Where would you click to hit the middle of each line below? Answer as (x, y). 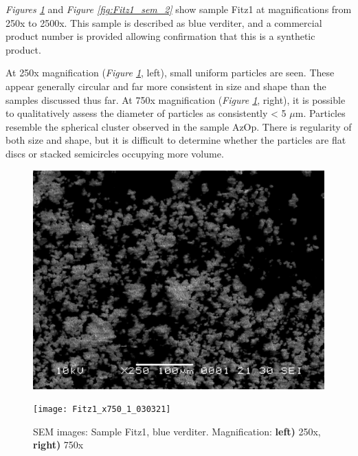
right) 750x (58, 445)
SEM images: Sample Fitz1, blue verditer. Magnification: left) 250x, (177, 431)
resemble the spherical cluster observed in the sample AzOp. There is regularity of (179, 126)
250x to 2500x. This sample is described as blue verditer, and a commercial (164, 22)
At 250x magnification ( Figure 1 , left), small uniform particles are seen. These (170, 73)
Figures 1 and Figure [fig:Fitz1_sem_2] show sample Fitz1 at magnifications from (179, 9)
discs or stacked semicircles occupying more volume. (115, 153)
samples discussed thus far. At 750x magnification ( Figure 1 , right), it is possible (176, 99)
